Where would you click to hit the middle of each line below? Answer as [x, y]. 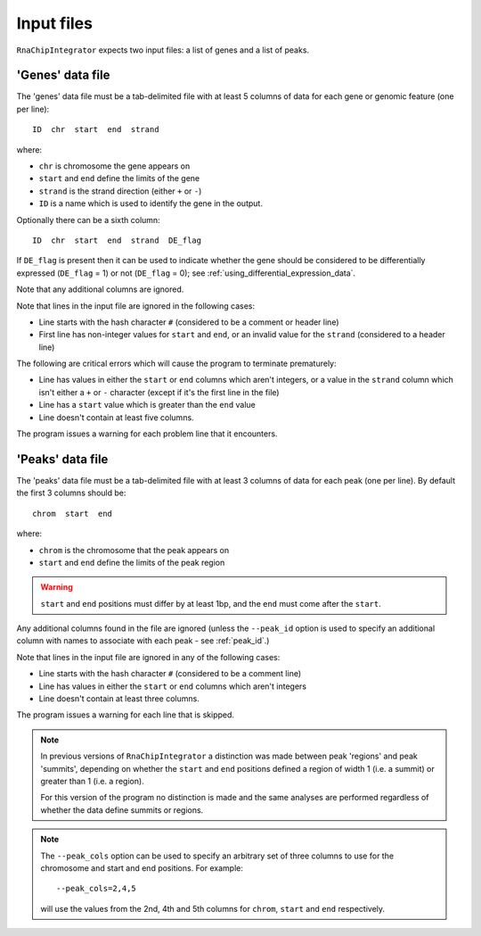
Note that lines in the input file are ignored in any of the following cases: [148, 657]
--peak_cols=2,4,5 [97, 889]
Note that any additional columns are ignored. [100, 289]
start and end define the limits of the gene [119, 178]
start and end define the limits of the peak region [132, 562]
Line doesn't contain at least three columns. [119, 699]
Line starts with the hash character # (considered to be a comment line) [170, 674]
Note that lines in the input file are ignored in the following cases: [136, 306]
